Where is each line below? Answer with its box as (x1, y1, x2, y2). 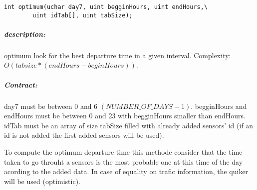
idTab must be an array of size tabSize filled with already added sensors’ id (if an (4, 120, 254, 130)
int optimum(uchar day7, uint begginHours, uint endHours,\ (4, 3, 208, 10)
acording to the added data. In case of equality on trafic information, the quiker (4, 166, 249, 177)
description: (4, 28, 46, 39)
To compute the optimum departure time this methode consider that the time (4, 147, 243, 157)
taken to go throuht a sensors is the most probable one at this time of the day (4, 156, 243, 167)
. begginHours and (191, 100, 247, 111)
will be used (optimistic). (4, 176, 80, 186)
